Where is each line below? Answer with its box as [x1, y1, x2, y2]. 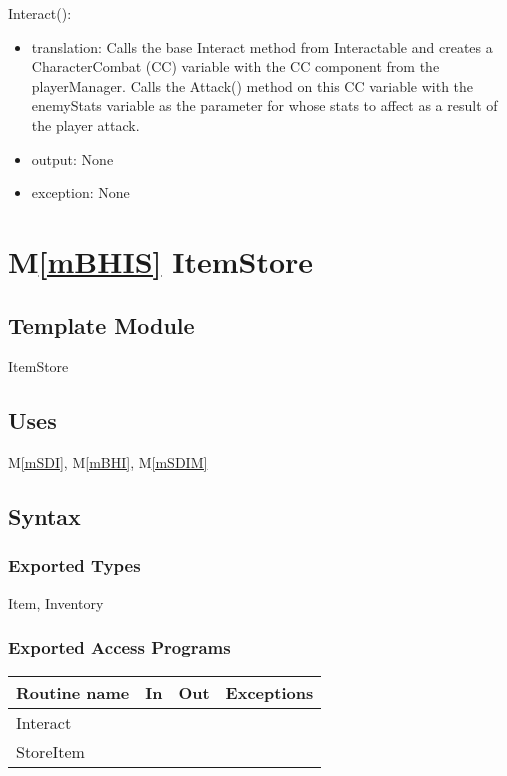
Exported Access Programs [8, 635, 231, 660]
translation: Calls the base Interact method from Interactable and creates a [31, 36, 493, 57]
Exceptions [225, 680, 314, 704]
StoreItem [16, 739, 85, 763]
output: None [31, 148, 114, 169]
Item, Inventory [8, 592, 104, 613]
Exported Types [8, 553, 141, 578]
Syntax [8, 501, 81, 532]
